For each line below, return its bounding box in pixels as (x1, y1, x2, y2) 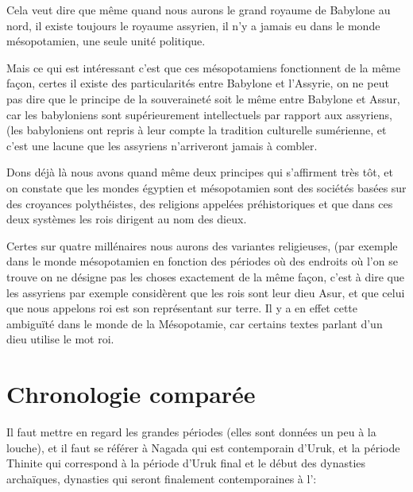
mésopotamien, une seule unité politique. (6, 33, 206, 49)
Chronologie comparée (6, 378, 256, 410)
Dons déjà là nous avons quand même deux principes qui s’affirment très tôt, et (6, 164, 393, 180)
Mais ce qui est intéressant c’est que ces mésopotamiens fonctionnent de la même (6, 59, 400, 76)
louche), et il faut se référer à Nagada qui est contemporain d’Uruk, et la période (6, 439, 400, 455)
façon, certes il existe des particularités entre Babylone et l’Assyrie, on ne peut (6, 75, 389, 91)
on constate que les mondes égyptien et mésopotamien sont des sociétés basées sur (6, 179, 407, 196)
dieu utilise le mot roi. (6, 331, 114, 347)
